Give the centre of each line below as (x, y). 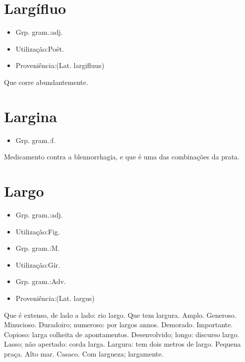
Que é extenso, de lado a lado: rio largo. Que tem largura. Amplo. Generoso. (120, 315)
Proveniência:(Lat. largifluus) (60, 65)
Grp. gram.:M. (38, 248)
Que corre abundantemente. (46, 82)
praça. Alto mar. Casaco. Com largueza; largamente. (84, 353)
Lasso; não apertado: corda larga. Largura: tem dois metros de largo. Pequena (122, 344)
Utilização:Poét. (40, 48)
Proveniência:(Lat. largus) (55, 298)
